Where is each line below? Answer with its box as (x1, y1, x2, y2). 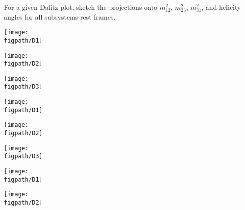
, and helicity (201, 2, 241, 12)
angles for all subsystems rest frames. (4, 11, 116, 22)
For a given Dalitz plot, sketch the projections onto (4, 2, 157, 12)
